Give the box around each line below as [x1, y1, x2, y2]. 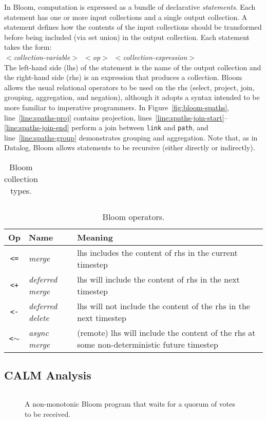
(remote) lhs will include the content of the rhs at [77, 326, 256, 338]
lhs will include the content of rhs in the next [77, 273, 240, 285]
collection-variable [13, 51, 70, 62]
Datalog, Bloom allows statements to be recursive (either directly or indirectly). [4, 142, 255, 153]
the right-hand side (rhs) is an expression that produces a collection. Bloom [4, 72, 242, 83]
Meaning [77, 231, 113, 243]
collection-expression [123, 51, 187, 62]
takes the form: [4, 42, 52, 52]
